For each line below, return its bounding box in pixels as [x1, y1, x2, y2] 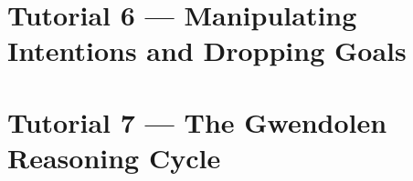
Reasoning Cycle [7, 138, 221, 176]
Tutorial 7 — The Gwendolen [7, 103, 387, 140]
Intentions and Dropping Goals [7, 32, 407, 69]
